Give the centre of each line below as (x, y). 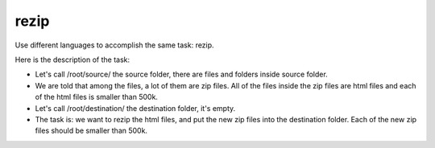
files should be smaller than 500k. (91, 131)
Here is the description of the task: (72, 60)
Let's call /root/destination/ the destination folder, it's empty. (135, 108)
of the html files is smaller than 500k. (97, 97)
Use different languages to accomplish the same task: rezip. (114, 45)
